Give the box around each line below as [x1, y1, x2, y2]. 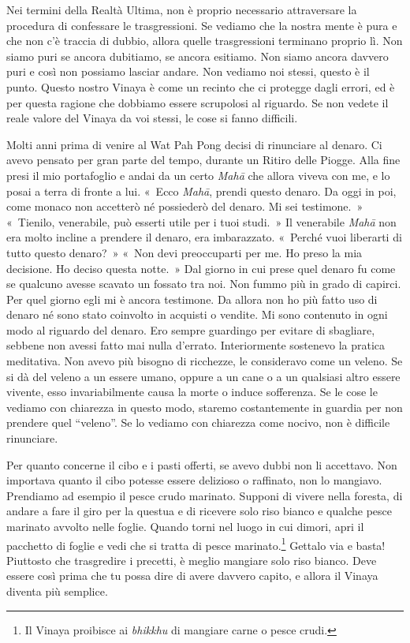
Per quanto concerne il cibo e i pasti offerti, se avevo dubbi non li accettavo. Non [6, 456, 397, 473]
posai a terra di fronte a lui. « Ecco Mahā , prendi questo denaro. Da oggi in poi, [6, 182, 397, 199]
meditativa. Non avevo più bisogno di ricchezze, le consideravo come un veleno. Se [6, 353, 403, 369]
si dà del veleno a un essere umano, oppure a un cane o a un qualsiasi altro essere [6, 368, 401, 384]
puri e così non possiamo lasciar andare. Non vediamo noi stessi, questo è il [6, 63, 370, 80]
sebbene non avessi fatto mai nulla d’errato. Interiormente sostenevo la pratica [6, 337, 386, 353]
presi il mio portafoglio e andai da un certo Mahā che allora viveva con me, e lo [6, 166, 390, 183]
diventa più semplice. [6, 583, 108, 600]
